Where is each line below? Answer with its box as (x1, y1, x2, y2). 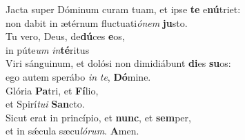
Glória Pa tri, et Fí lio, (6, 83, 99, 97)
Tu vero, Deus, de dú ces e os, (6, 29, 125, 43)
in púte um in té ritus (6, 42, 90, 57)
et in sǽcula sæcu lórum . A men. (6, 123, 139, 138)
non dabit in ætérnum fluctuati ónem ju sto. (6, 15, 188, 30)
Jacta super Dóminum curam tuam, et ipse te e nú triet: (6, 2, 241, 16)
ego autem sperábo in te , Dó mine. (6, 69, 151, 83)
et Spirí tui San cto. (6, 97, 85, 111)
